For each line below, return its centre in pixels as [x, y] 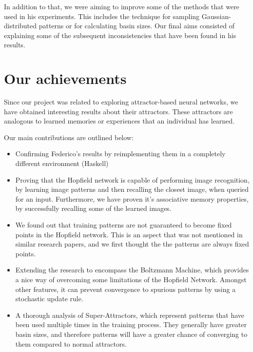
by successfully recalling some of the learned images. [93, 208]
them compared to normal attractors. [71, 343]
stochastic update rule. [49, 299]
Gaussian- [216, 16]
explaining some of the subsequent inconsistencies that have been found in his [120, 35]
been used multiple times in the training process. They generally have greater [131, 324]
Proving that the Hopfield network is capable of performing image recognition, [132, 179]
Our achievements [65, 78]
